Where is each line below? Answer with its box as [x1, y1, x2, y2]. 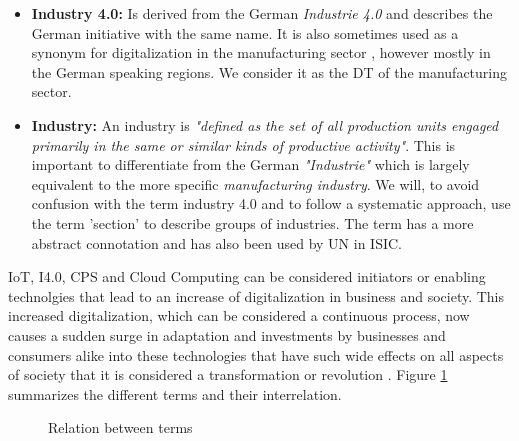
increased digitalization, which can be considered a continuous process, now [8, 305, 470, 326]
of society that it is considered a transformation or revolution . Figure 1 [8, 364, 448, 385]
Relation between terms [48, 417, 193, 438]
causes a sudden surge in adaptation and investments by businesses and [8, 324, 446, 345]
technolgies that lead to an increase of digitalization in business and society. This [8, 285, 505, 306]
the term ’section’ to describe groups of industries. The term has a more [31, 212, 474, 233]
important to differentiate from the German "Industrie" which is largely [31, 154, 470, 175]
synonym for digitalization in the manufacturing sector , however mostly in [31, 42, 491, 63]
